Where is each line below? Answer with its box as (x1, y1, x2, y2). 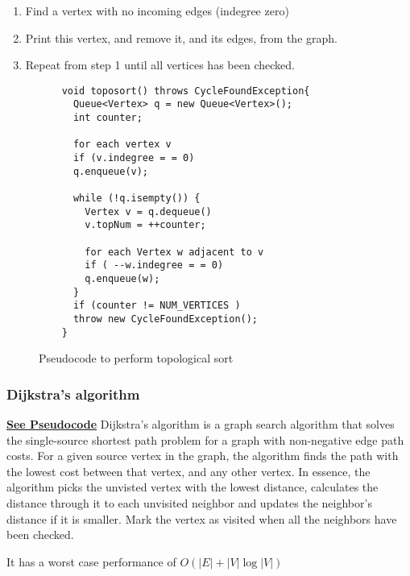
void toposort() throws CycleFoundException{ (61, 85, 310, 97)
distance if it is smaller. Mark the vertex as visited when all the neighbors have (6, 510, 397, 527)
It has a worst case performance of (6, 553, 176, 570)
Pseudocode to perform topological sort (39, 350, 234, 367)
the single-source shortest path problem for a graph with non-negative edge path (6, 431, 404, 448)
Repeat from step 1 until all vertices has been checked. (25, 56, 295, 73)
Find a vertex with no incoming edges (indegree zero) (25, 2, 289, 19)
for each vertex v (72, 139, 172, 151)
